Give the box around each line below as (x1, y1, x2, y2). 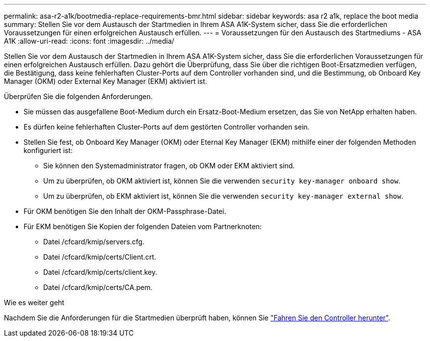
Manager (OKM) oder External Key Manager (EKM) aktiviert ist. (4, 77, 207, 85)
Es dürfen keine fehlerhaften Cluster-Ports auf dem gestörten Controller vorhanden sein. (24, 123, 310, 131)
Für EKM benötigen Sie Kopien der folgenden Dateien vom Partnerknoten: (24, 222, 262, 231)
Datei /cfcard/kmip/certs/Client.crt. (43, 253, 157, 261)
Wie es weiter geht (4, 298, 64, 307)
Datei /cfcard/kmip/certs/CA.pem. (43, 283, 153, 291)
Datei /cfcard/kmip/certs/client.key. (43, 268, 158, 276)
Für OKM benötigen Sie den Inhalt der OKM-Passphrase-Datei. (24, 207, 226, 215)
